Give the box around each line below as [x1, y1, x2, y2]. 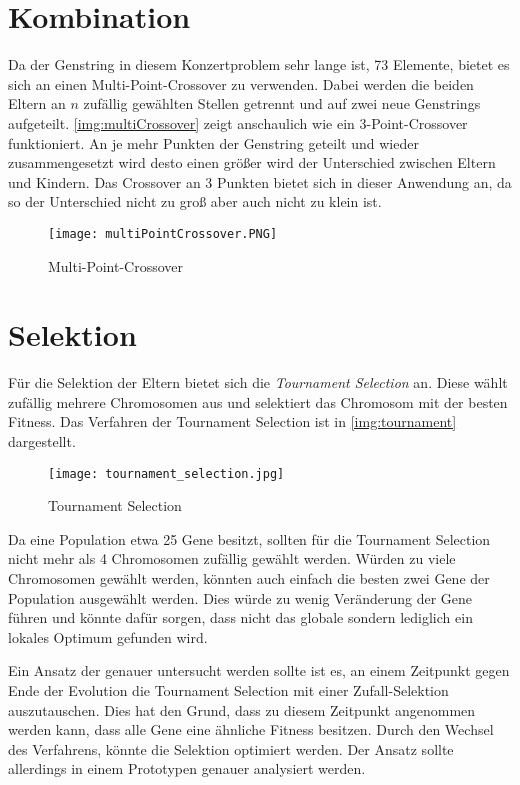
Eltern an [8, 93, 66, 114]
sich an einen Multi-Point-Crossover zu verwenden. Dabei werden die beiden [8, 73, 474, 94]
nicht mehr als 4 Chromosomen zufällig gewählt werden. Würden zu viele [8, 548, 456, 569]
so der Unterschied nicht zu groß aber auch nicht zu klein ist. [8, 191, 382, 212]
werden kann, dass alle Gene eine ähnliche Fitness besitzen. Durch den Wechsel [8, 719, 494, 740]
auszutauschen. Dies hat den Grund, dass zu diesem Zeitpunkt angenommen [8, 699, 476, 720]
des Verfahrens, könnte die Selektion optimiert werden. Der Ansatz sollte [8, 738, 454, 759]
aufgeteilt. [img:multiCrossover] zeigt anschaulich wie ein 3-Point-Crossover [8, 112, 468, 133]
